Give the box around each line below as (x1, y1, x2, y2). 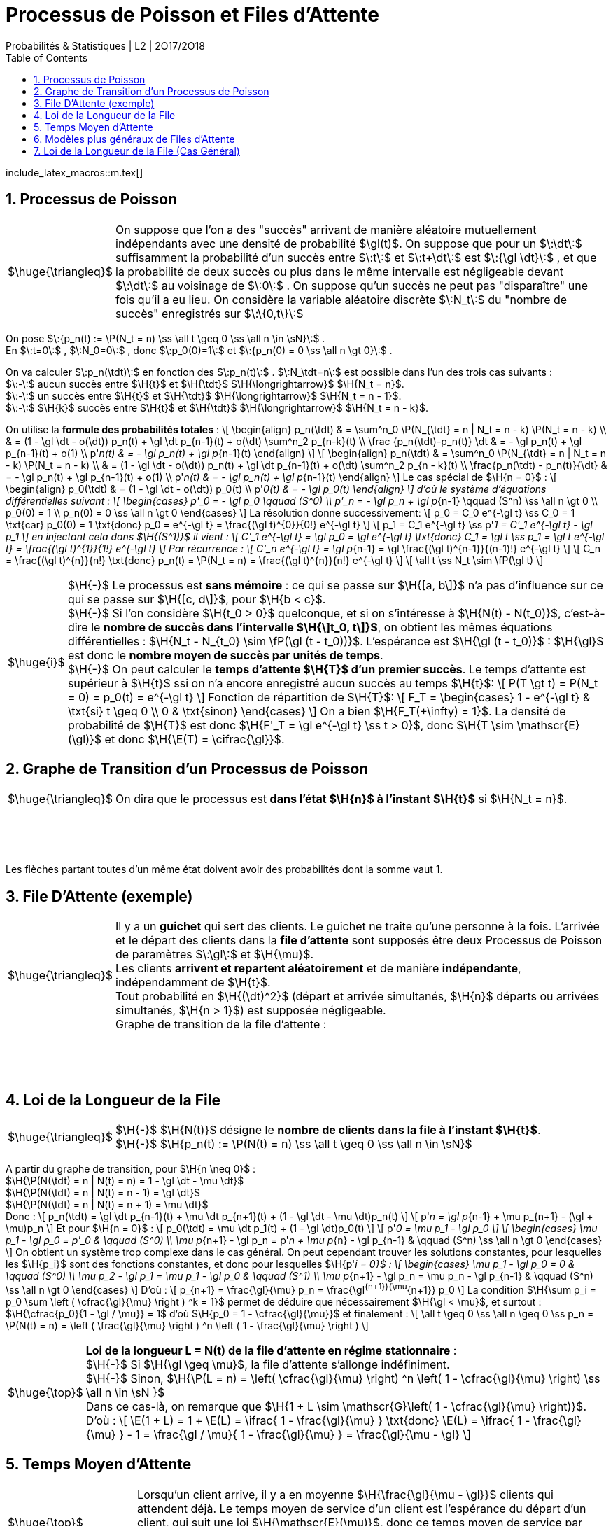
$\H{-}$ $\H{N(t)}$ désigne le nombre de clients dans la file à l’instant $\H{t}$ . (115, 1123, 541, 1137)
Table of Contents (6, 51, 88, 64)
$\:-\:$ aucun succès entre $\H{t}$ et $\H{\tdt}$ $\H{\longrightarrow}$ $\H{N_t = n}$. (6, 377, 404, 390)
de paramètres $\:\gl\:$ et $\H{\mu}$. (115, 947, 314, 962)
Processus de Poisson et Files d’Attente (6, 3, 380, 27)
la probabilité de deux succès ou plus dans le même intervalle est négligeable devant (115, 264, 563, 279)
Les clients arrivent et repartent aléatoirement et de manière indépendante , (115, 961, 521, 976)
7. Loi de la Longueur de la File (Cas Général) (34, 144, 240, 157)
